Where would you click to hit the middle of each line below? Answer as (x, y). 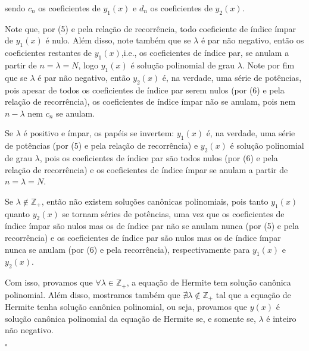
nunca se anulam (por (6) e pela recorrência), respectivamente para (127, 249)
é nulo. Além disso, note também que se (118, 40)
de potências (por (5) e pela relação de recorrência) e (102, 145)
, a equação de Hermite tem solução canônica (209, 282)
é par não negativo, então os (252, 40)
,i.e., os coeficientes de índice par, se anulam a (205, 53)
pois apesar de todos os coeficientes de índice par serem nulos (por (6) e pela (145, 90)
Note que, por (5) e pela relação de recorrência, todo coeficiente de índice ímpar (151, 28)
